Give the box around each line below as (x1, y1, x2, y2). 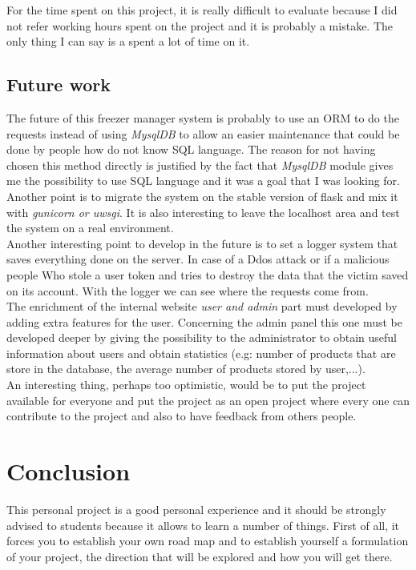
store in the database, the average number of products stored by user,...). (6, 360, 366, 377)
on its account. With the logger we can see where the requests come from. (6, 282, 369, 299)
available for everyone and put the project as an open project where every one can (6, 391, 410, 408)
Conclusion (6, 455, 131, 488)
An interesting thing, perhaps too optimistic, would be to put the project (6, 376, 366, 393)
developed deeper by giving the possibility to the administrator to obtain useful (6, 329, 397, 346)
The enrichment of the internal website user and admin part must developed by (6, 298, 398, 315)
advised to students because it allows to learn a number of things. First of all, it (6, 516, 400, 533)
